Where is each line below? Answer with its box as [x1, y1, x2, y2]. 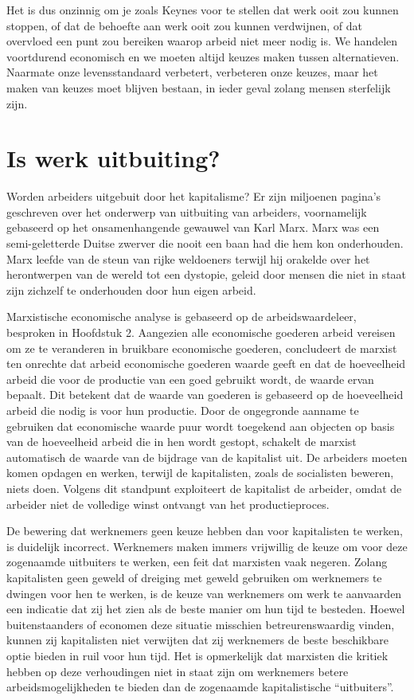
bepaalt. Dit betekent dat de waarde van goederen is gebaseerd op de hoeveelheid [6, 386, 404, 403]
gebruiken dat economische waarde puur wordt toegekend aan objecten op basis [6, 417, 395, 434]
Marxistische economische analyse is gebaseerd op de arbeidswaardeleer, [6, 308, 357, 325]
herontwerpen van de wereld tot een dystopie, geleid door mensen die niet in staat [6, 266, 407, 283]
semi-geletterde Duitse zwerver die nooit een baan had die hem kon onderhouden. [6, 235, 404, 252]
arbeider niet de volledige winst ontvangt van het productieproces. [6, 495, 330, 512]
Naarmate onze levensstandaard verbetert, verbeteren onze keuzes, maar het [6, 64, 378, 80]
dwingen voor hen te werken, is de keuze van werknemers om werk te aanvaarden [6, 585, 402, 601]
